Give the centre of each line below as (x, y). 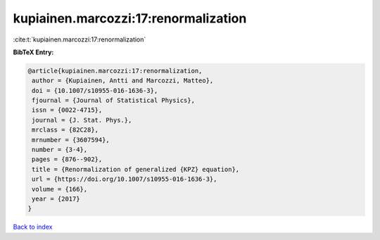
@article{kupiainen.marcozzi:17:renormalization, (115, 71)
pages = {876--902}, (67, 159)
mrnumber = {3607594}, (71, 140)
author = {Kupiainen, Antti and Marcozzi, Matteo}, (123, 81)
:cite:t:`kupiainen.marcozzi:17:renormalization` (80, 39)
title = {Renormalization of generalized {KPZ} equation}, (136, 169)
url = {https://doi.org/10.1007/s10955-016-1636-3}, (125, 179)
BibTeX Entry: (33, 52)
